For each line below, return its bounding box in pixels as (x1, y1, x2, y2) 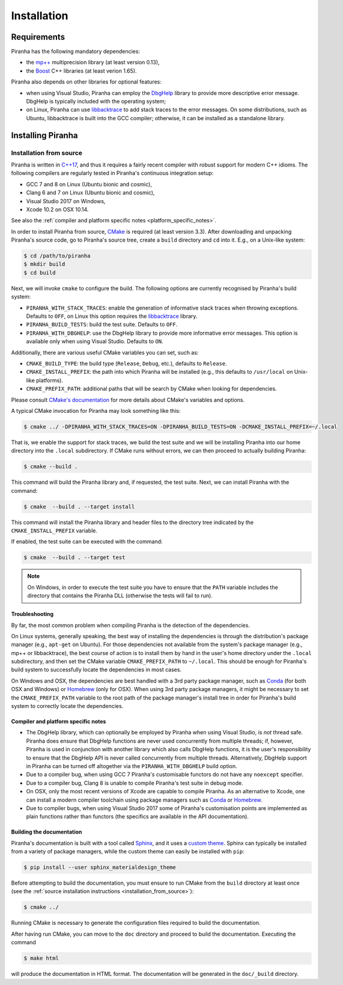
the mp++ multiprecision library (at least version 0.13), (26, 59, 160, 66)
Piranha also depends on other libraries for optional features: (11, 78, 162, 85)
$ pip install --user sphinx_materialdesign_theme (23, 864, 177, 871)
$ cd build (23, 269, 56, 276)
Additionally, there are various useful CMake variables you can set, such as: (11, 349, 199, 356)
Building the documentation (11, 828, 82, 835)
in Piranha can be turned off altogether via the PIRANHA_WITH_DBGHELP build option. (26, 762, 237, 769)
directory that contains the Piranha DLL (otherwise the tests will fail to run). (27, 592, 213, 599)
